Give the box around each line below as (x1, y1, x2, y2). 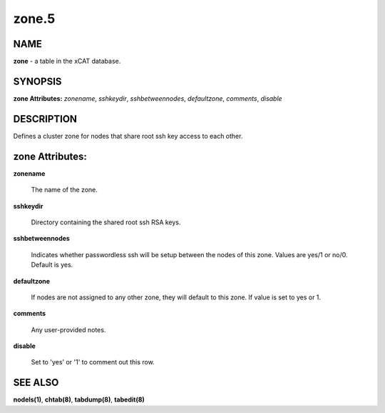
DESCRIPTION (13, 113, 78, 125)
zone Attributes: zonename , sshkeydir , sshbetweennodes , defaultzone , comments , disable (13, 94, 282, 103)
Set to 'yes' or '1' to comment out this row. (31, 358, 155, 367)
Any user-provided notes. (31, 325, 106, 334)
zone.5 (13, 11, 56, 26)
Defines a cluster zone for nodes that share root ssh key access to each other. (13, 131, 243, 140)
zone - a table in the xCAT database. (13, 57, 121, 66)
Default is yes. (31, 261, 73, 269)
